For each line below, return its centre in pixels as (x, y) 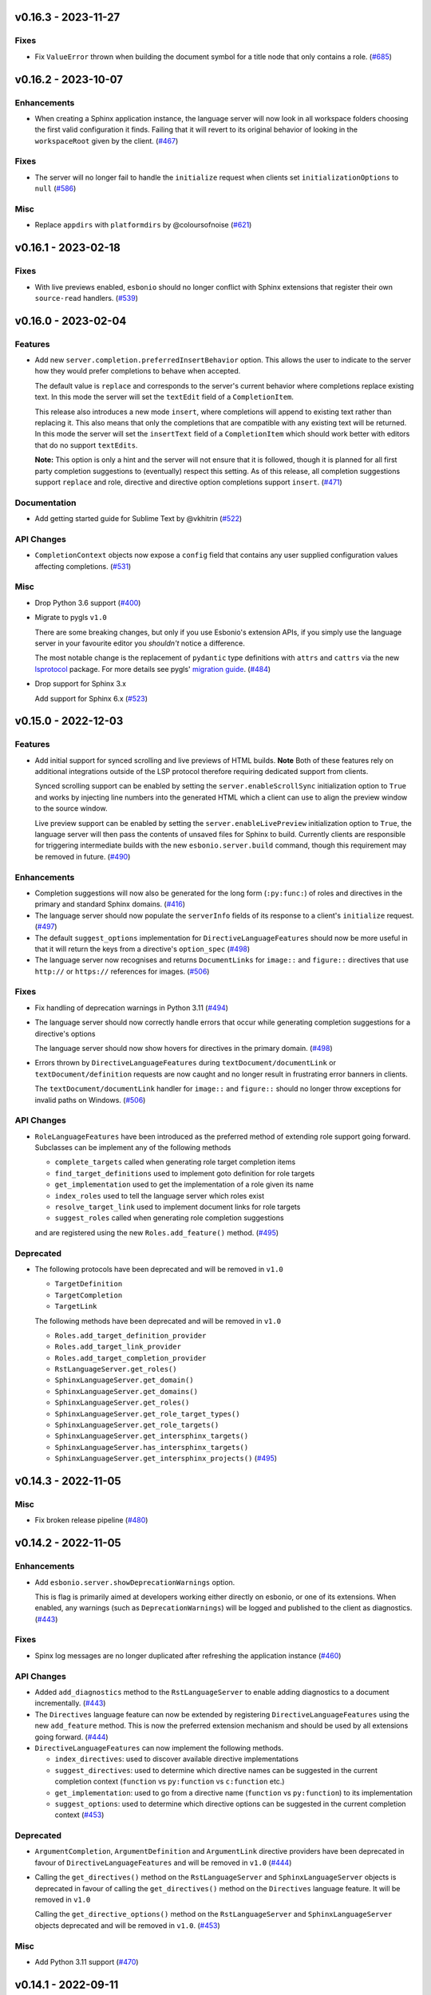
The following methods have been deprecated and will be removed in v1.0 (158, 1321)
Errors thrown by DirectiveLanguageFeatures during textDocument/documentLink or (186, 1063)
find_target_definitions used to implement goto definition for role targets (185, 1173)
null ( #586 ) (55, 188)
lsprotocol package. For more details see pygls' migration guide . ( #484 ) (153, 669)
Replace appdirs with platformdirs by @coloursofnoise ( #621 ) (143, 225)
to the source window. (71, 808)
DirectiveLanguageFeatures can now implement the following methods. (159, 1748)
